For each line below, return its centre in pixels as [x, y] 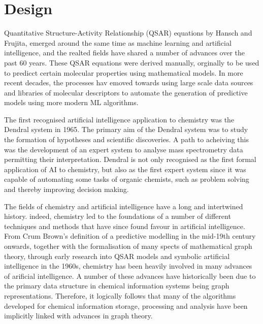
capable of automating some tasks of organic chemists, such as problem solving [127, 179]
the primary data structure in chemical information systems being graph [117, 286]
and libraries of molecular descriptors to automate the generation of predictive [126, 92]
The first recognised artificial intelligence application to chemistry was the [119, 119]
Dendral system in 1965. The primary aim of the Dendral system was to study [126, 129]
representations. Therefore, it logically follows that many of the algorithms [120, 295]
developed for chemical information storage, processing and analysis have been [126, 305]
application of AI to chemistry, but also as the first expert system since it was [125, 169]
